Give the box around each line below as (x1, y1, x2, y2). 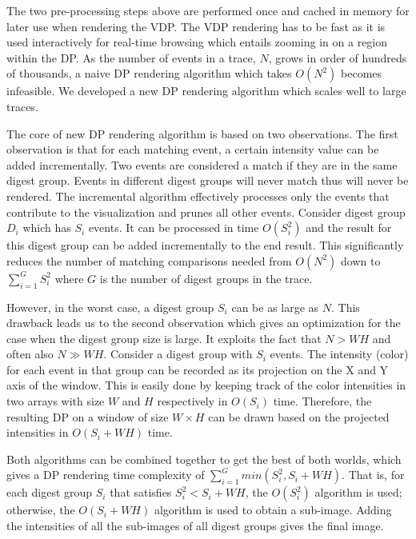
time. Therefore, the (273, 393, 372, 409)
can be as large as (231, 298, 319, 315)
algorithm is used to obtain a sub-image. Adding (154, 501, 392, 518)
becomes (341, 65, 382, 82)
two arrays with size (6, 393, 105, 409)
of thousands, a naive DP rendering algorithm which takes (6, 65, 292, 82)
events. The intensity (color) (270, 345, 409, 362)
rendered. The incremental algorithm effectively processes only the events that (6, 187, 390, 204)
